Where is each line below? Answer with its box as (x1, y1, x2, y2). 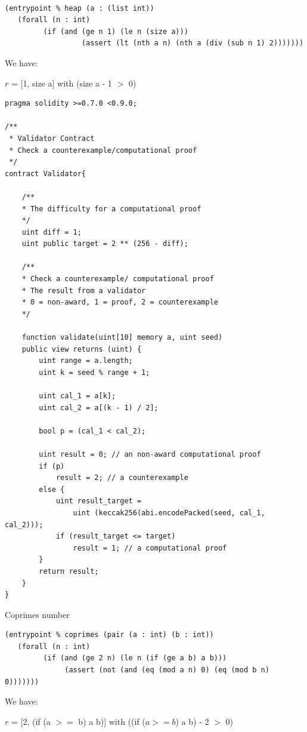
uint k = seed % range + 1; (39, 368, 150, 377)
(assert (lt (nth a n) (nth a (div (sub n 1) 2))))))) (81, 39, 304, 48)
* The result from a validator (21, 286, 146, 295)
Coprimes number (5, 608, 70, 620)
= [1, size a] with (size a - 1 (11, 76, 112, 89)
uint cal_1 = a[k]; (39, 392, 116, 400)
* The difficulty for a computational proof (21, 204, 201, 213)
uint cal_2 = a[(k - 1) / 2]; (39, 403, 159, 412)
